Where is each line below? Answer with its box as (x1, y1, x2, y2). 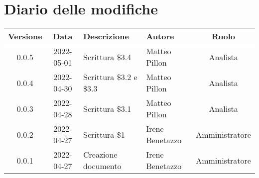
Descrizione (83, 30, 129, 42)
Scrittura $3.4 (83, 51, 131, 63)
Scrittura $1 (83, 128, 125, 140)
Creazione (83, 149, 118, 161)
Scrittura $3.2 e (83, 71, 137, 83)
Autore (146, 30, 174, 42)
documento (83, 160, 122, 172)
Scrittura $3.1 (83, 102, 131, 114)
